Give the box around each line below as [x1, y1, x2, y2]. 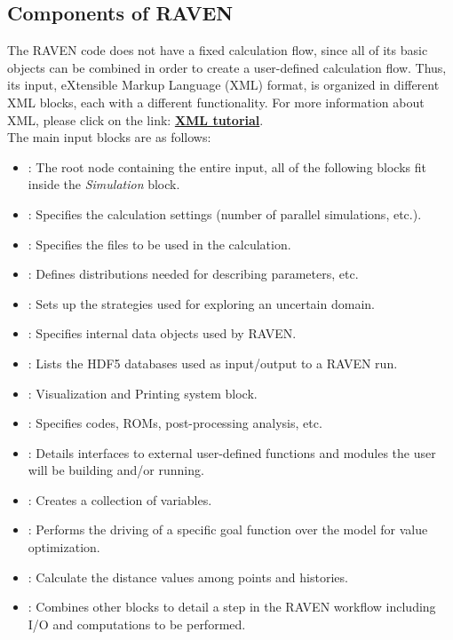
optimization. [28, 538, 100, 557]
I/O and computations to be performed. [28, 614, 246, 633]
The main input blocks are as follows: [7, 128, 211, 146]
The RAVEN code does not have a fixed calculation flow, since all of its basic [7, 41, 428, 59]
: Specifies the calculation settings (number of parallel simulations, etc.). [28, 204, 422, 223]
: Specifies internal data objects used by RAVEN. [28, 324, 297, 343]
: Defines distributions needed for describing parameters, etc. [28, 265, 359, 283]
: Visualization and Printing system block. [28, 383, 258, 402]
